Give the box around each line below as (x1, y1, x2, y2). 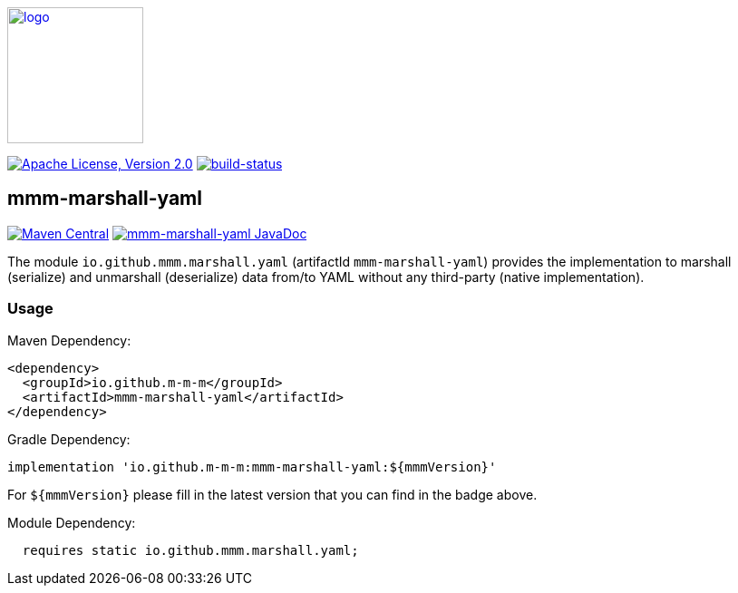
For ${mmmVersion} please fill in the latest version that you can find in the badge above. (7, 486, 538, 502)
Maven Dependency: (7, 332, 131, 348)
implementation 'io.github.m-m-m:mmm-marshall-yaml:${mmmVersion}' (7, 459, 497, 474)
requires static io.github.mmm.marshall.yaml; (22, 542, 359, 558)
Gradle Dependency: (7, 431, 131, 447)
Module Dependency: (7, 514, 136, 530)
